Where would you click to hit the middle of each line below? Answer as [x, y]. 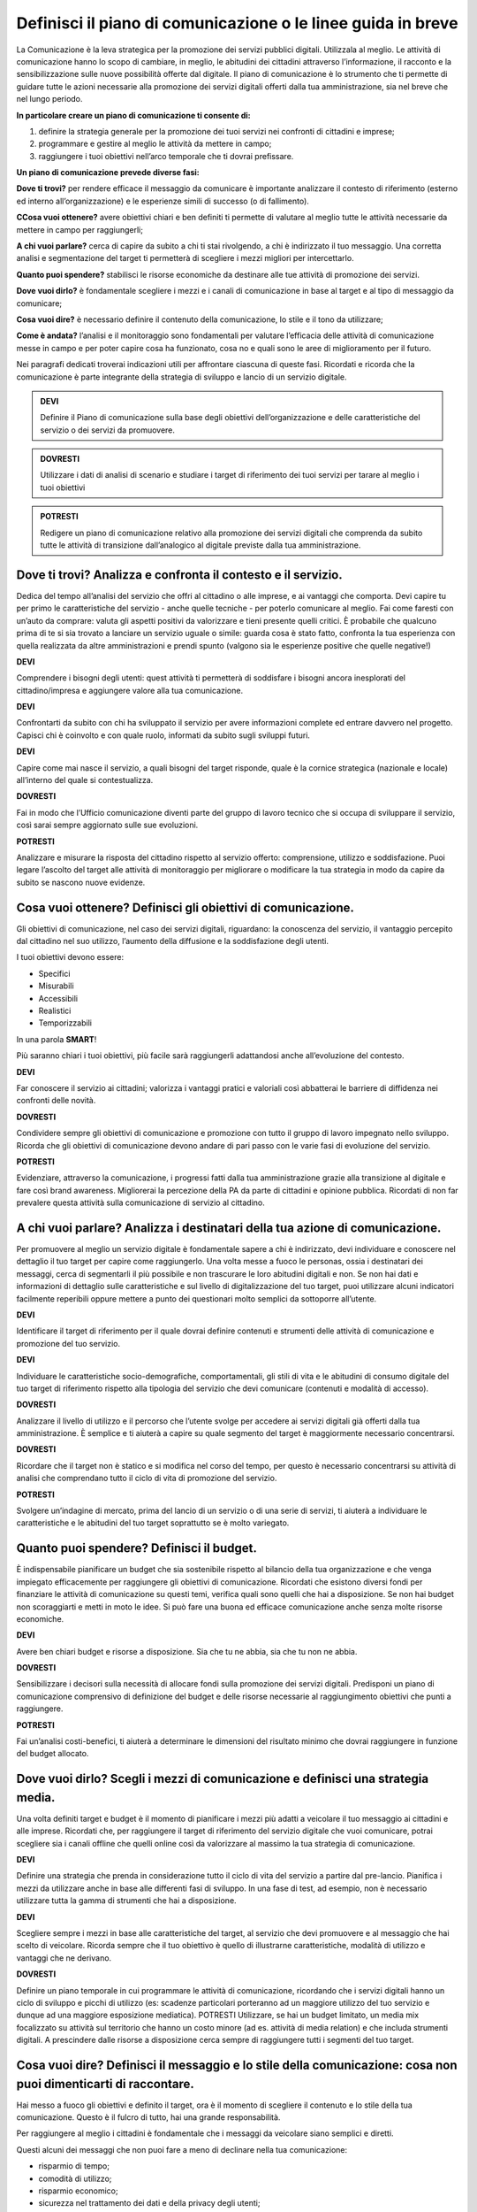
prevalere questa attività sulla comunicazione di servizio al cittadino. [140, 1202]
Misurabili [56, 986]
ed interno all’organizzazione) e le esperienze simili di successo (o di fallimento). [163, 201]
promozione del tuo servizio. [68, 1343]
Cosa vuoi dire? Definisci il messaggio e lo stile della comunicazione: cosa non [237, 2065]
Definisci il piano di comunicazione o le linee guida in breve [237, 23]
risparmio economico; [78, 2191]
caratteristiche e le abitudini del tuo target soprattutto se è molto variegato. [153, 1523]
